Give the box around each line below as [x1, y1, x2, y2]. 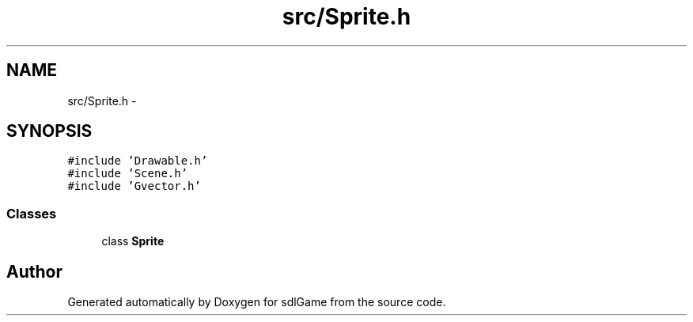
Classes [6, 205, 57, 222]
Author [6, 261, 62, 282]
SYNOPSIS [6, 121, 93, 142]
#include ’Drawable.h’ [67, 154, 208, 168]
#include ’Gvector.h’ [67, 180, 201, 193]
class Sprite [101, 234, 165, 248]
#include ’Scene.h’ [67, 167, 188, 180]
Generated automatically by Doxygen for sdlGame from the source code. [67, 295, 446, 309]
